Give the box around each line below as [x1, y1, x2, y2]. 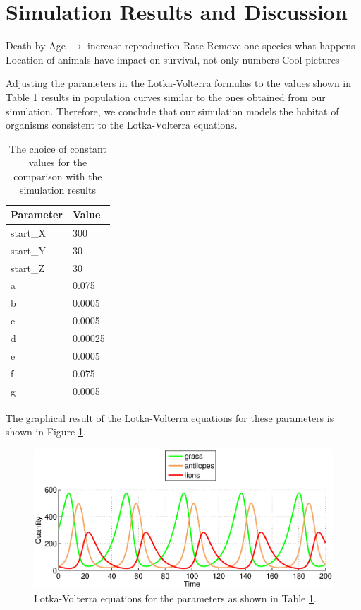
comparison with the [13, 168, 102, 183]
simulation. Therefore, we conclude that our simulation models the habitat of [6, 103, 339, 118]
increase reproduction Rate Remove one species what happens [87, 38, 355, 53]
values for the [28, 155, 87, 170]
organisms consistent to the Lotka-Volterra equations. [6, 117, 238, 132]
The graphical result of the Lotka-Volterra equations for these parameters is [6, 410, 334, 425]
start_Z [11, 260, 44, 275]
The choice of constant [8, 141, 106, 156]
